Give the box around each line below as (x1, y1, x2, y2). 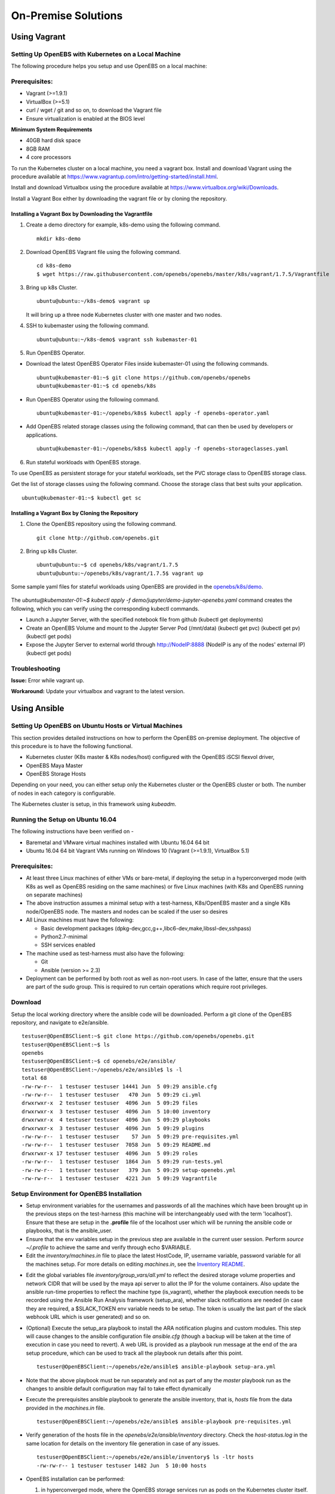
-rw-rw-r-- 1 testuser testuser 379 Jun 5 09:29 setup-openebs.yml (21, 1167, 236, 1174)
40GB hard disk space (26, 137, 81, 144)
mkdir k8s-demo (36, 235, 81, 242)
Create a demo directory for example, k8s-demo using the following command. (26, 221, 221, 228)
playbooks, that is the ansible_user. (26, 1227, 113, 1234)
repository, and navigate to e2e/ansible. (11, 1019, 109, 1026)
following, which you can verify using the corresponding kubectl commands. (11, 605, 199, 612)
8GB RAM (26, 145, 50, 152)
